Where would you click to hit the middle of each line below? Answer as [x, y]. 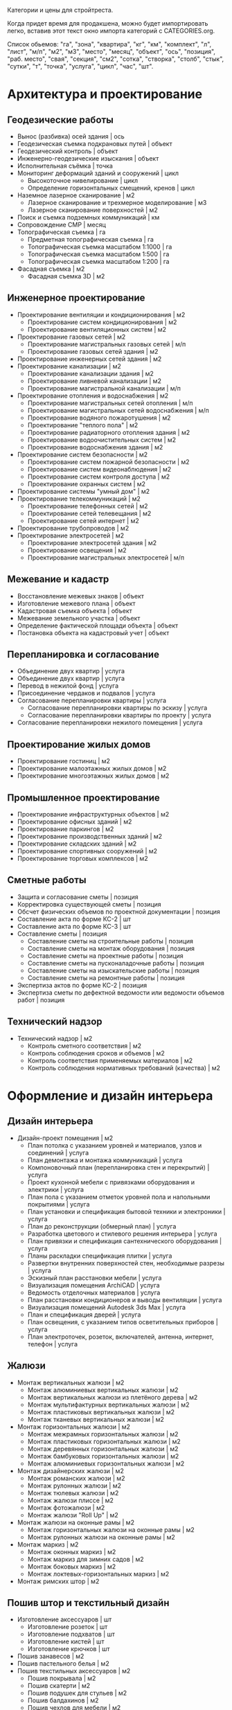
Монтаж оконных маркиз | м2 [72, 1551]
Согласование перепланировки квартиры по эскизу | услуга [117, 708]
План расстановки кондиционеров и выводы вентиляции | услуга [125, 1300]
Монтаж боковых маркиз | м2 [72, 1566]
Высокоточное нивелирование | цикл [83, 180]
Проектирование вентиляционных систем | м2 [97, 329]
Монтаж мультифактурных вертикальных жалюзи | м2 [108, 1405]
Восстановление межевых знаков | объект [80, 596]
